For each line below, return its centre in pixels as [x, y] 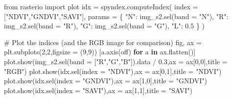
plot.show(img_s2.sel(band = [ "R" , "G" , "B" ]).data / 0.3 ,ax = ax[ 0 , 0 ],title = [116, 61]
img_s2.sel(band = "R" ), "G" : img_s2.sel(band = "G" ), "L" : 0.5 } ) [104, 26]
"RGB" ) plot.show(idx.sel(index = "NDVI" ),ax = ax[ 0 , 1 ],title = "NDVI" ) [113, 71]
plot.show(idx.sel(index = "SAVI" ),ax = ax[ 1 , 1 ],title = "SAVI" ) [98, 90]
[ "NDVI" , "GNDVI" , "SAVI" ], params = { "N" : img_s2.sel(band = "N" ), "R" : [116, 16]
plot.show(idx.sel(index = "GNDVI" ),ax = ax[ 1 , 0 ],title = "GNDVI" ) [106, 81]
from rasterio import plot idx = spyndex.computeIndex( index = [101, 6]
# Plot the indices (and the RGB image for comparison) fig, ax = [103, 42]
